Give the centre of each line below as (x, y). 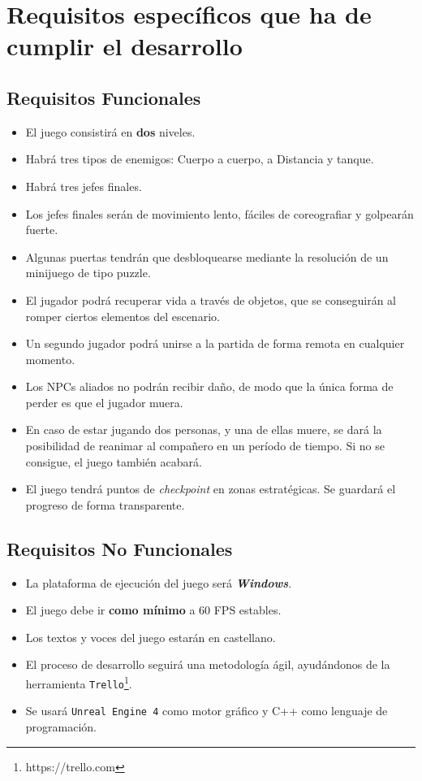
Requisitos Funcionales (104, 97)
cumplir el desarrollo (125, 46)
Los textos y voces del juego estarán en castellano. (151, 637)
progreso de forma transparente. (105, 504)
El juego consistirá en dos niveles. (110, 131)
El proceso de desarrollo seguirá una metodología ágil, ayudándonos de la (208, 664)
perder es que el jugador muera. (104, 402)
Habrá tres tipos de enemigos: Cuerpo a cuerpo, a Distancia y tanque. (200, 159)
